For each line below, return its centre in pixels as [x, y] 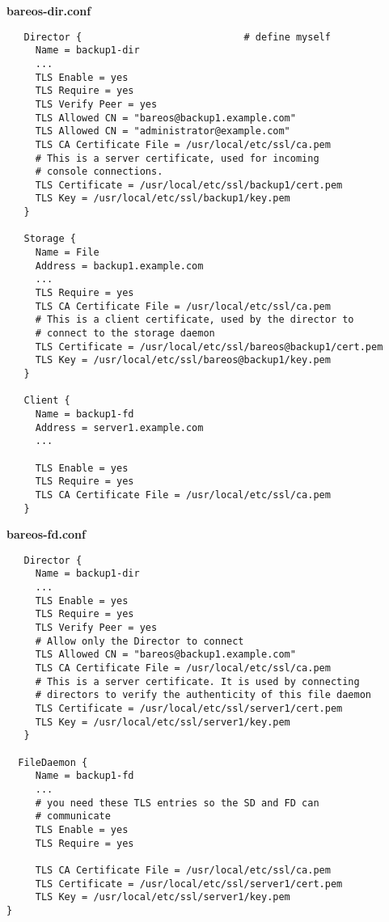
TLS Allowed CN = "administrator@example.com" [163, 131]
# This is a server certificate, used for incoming [177, 158]
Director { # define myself [177, 37]
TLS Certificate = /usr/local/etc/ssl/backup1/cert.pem [189, 185]
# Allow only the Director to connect [140, 641]
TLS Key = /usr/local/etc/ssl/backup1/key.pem [163, 199]
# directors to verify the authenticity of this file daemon [203, 695]
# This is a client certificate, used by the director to [194, 320]
